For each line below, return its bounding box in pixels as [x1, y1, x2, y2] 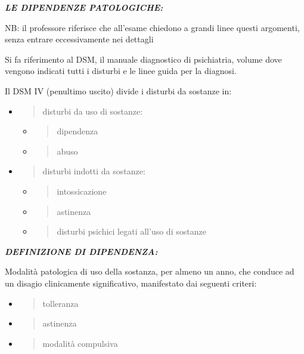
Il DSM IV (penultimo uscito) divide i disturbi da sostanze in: [5, 84, 232, 97]
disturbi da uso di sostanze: [42, 104, 143, 117]
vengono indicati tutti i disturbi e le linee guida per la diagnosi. [5, 64, 237, 77]
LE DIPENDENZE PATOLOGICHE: [5, 1, 163, 13]
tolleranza [42, 297, 79, 309]
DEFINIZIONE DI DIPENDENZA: [5, 245, 158, 257]
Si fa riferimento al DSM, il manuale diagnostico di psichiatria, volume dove [5, 53, 282, 65]
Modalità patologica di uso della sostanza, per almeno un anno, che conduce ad [5, 265, 294, 278]
